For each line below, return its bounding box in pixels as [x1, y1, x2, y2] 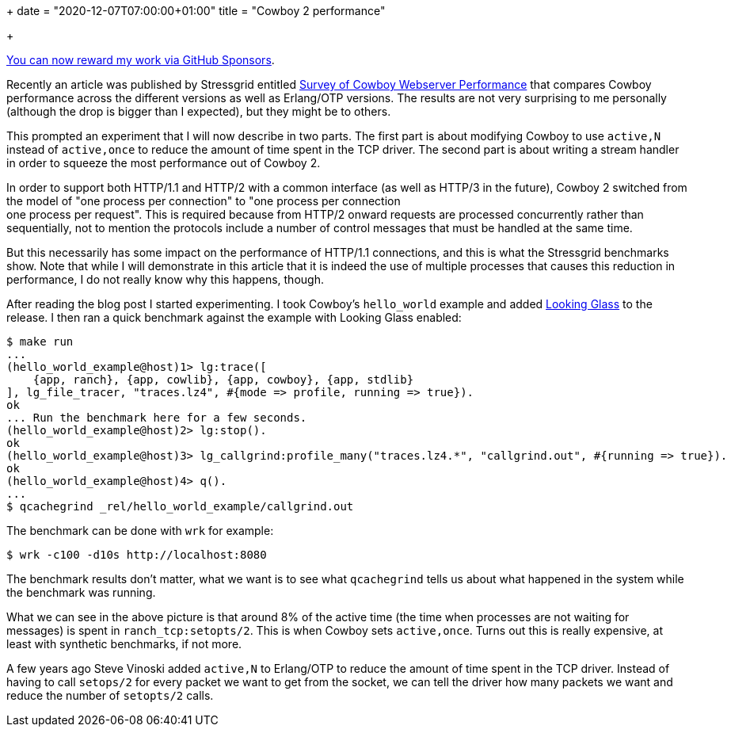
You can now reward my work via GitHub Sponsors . [6, 53, 275, 67]
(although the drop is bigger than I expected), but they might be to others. [6, 105, 391, 118]
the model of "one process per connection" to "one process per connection [6, 194, 401, 208]
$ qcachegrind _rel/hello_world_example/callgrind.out [6, 500, 354, 513]
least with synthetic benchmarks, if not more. [6, 637, 242, 651]
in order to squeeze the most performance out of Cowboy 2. [6, 156, 321, 170]
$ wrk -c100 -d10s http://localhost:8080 [6, 548, 267, 561]
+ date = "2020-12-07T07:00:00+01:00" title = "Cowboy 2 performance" [6, 4, 386, 17]
